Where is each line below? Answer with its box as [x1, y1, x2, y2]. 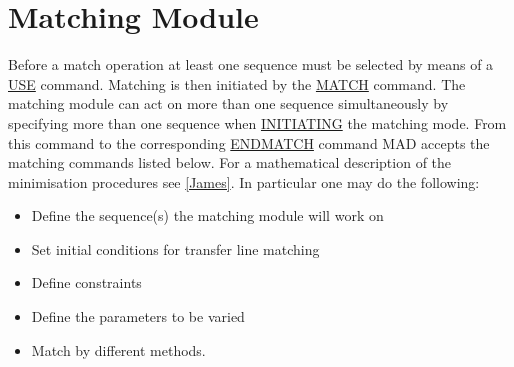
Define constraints [31, 272, 142, 293]
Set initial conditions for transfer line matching [31, 238, 320, 259]
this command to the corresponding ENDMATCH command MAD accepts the [8, 132, 490, 153]
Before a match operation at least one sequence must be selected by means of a [8, 54, 494, 75]
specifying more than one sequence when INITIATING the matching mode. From [8, 112, 507, 133]
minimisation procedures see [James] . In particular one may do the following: [8, 171, 480, 192]
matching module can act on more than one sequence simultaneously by [8, 93, 449, 114]
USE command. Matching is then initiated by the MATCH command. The [8, 73, 466, 94]
